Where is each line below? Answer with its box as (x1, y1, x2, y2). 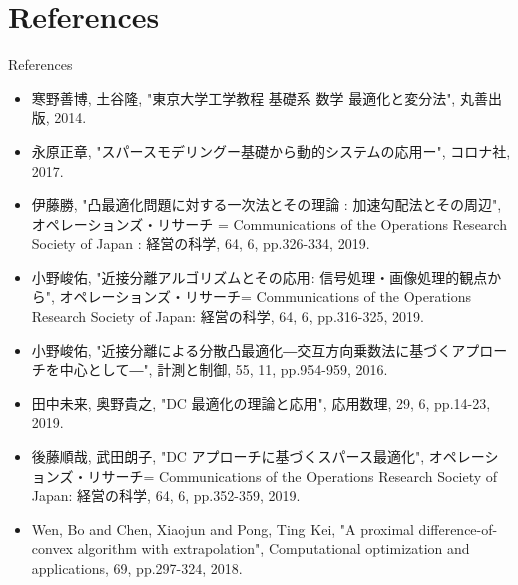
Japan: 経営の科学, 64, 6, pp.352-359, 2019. (31, 485, 301, 506)
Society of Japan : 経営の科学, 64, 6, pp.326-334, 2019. (31, 233, 370, 254)
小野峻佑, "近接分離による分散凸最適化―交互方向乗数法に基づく (31, 339, 452, 360)
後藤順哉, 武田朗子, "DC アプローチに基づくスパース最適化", (31, 446, 425, 467)
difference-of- (418, 518, 498, 539)
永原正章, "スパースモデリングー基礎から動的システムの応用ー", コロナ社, (31, 140, 511, 161)
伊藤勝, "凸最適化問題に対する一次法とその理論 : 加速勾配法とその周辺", (31, 194, 502, 215)
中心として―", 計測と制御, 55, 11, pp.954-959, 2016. (59, 359, 388, 380)
